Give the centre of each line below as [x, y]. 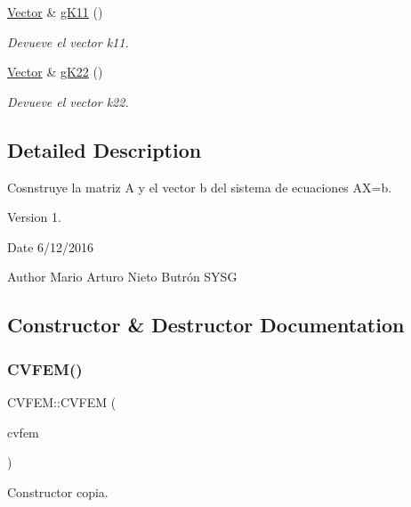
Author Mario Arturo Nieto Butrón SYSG [122, 277]
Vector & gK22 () [55, 72]
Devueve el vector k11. [68, 41]
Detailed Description [105, 149]
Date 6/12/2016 [51, 246]
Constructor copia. [58, 491]
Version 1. [34, 217]
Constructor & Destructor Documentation [206, 325]
